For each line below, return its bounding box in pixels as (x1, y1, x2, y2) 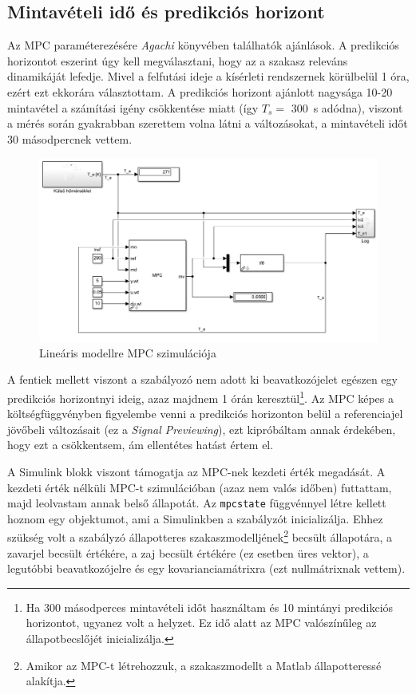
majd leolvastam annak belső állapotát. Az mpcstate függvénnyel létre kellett (7, 495, 386, 511)
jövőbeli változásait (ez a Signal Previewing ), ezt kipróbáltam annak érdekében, (7, 420, 396, 437)
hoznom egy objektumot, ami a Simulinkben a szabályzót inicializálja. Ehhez (7, 510, 383, 526)
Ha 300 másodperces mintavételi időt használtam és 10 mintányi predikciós (26, 598, 394, 615)
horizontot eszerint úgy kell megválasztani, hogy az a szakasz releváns (7, 52, 348, 69)
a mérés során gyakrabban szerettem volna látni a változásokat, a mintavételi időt (7, 115, 408, 132)
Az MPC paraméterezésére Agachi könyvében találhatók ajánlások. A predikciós (7, 37, 399, 53)
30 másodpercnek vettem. (7, 130, 133, 147)
